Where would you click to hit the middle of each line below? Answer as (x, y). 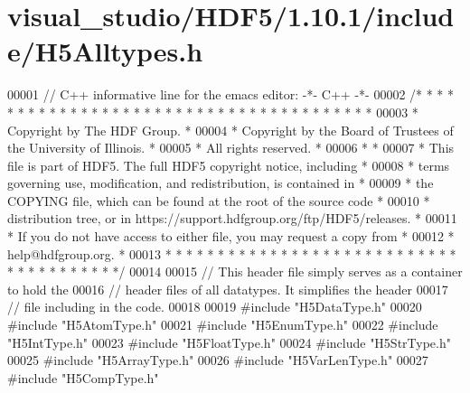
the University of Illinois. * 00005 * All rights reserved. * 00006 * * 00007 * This (231, 148)
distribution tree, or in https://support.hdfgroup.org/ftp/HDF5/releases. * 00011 (232, 218)
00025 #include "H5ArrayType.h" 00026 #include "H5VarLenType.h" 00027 (218, 360)
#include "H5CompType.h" (83, 377)
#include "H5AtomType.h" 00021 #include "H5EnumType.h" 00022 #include (223, 325)
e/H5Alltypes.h (105, 51)
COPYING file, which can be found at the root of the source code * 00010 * (219, 200)
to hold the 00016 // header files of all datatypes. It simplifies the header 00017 (228, 289)
